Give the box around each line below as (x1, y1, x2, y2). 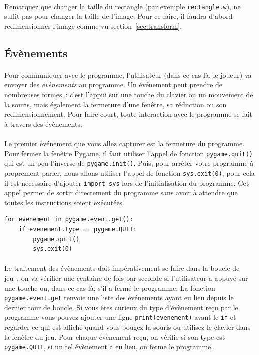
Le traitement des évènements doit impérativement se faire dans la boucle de (4, 263, 240, 273)
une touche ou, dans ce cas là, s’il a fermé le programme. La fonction (4, 282, 215, 293)
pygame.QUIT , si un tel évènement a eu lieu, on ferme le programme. (4, 341, 213, 352)
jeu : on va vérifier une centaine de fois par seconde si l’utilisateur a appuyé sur (4, 272, 248, 283)
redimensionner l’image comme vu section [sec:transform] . (4, 20, 182, 31)
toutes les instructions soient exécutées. (4, 197, 125, 207)
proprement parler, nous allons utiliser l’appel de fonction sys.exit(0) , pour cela (4, 167, 255, 178)
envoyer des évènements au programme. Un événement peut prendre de (4, 79, 222, 90)
